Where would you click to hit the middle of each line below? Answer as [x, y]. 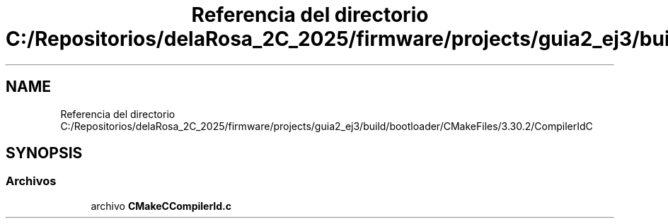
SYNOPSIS [44, 153]
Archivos [31, 181]
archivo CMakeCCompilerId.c [161, 206]
